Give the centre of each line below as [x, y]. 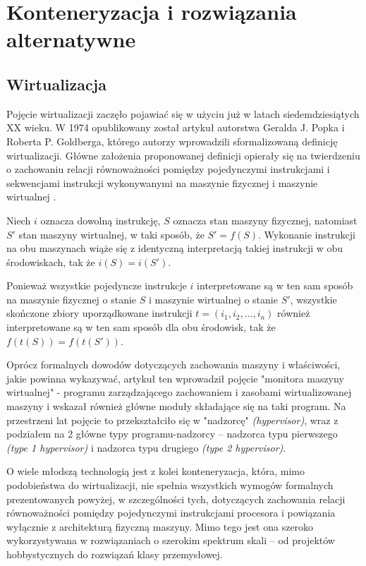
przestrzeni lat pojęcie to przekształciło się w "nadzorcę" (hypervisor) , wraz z [172, 420]
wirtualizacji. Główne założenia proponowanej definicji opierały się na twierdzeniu [183, 155]
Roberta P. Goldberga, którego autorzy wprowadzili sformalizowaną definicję [172, 141]
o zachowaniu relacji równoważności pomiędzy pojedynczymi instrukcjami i [168, 169]
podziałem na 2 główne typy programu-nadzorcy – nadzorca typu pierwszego [172, 434]
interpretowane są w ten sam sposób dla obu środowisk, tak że [141, 327]
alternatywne [71, 39]
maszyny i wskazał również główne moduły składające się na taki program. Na [176, 406]
